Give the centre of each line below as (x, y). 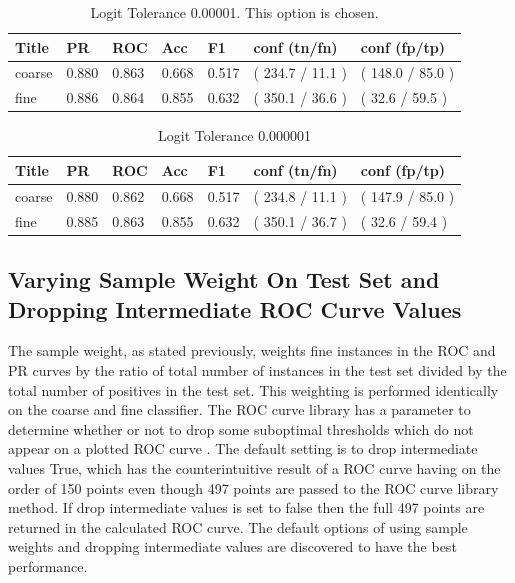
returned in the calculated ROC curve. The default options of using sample (238, 526)
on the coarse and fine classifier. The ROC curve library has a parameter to (239, 409)
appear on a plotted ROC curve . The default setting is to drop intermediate (243, 448)
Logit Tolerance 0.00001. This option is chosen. (234, 12)
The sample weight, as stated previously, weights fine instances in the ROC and (252, 350)
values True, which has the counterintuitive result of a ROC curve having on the (254, 467)
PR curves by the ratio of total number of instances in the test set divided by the (257, 369)
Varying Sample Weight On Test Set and (224, 279)
